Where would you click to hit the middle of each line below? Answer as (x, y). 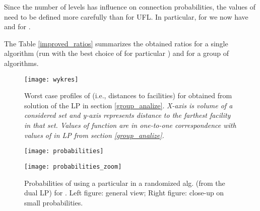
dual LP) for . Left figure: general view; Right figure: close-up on (124, 193)
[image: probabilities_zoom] (73, 166)
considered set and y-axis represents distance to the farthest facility (127, 115)
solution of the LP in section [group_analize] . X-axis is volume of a (128, 105)
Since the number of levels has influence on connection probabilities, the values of (130, 7)
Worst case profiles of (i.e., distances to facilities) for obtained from (128, 95)
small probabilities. (54, 202)
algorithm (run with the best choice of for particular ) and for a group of (117, 53)
